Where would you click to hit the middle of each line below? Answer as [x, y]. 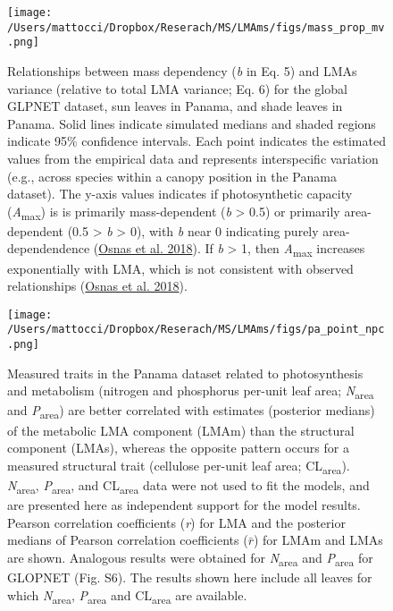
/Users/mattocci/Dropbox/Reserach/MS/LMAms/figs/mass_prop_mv [196, 27]
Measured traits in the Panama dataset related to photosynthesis [185, 373]
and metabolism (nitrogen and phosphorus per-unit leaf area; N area [191, 392]
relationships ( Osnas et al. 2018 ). [97, 286]
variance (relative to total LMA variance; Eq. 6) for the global [177, 88]
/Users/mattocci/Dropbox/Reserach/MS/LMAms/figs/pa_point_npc [196, 330]
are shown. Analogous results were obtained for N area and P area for [190, 558]
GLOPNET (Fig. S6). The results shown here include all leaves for [190, 577]
